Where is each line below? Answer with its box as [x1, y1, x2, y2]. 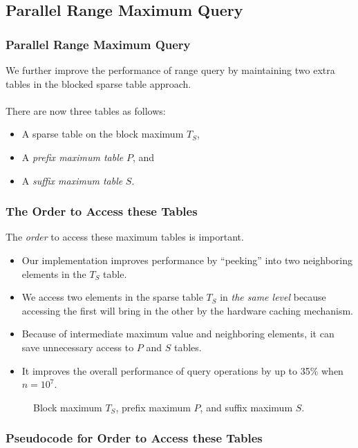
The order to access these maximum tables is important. [6, 230, 244, 244]
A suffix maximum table [21, 173, 123, 187]
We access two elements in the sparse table [21, 290, 203, 304]
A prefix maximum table [21, 149, 124, 164]
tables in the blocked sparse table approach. [6, 76, 191, 91]
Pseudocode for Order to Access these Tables [6, 429, 263, 447]
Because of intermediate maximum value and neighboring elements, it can [21, 326, 335, 341]
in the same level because [220, 290, 326, 304]
